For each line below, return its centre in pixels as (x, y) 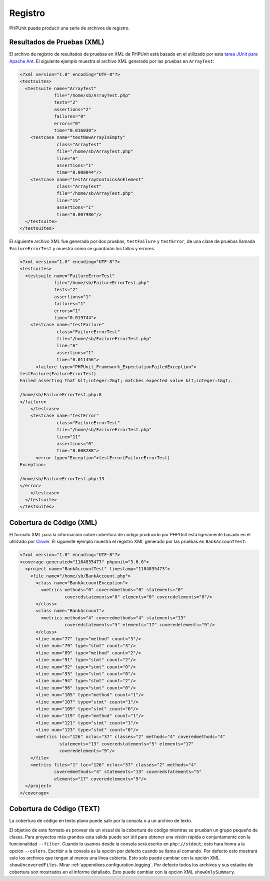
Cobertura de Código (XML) (53, 523)
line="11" (69, 437)
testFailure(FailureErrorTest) (58, 374)
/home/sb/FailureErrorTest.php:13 (62, 479)
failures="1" (70, 304)
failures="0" (70, 117)
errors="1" (67, 311)
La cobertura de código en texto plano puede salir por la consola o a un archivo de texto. (101, 821)
